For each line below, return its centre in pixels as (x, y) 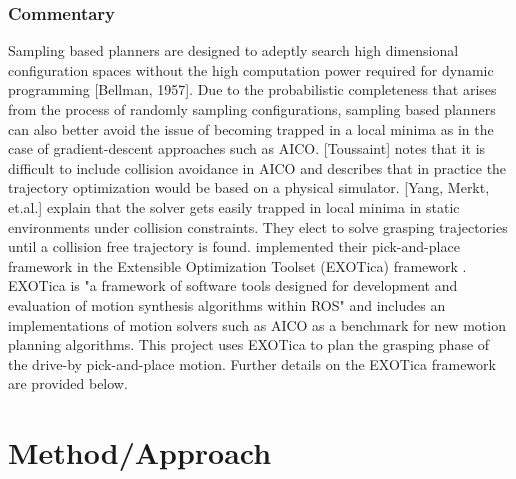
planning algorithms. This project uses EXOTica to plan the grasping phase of (249, 344)
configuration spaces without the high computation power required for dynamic (251, 69)
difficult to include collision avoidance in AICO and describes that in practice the (257, 167)
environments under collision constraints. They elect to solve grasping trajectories (258, 226)
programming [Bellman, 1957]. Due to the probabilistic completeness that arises (252, 89)
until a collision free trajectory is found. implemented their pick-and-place (234, 246)
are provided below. (68, 383)
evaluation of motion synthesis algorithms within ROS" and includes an (227, 304)
